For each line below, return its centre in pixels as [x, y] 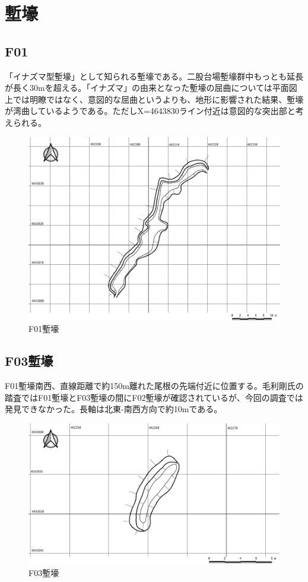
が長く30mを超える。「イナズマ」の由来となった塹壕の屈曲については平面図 [151, 88]
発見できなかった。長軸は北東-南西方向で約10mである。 [114, 409]
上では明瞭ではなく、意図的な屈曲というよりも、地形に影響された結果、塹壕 [154, 99]
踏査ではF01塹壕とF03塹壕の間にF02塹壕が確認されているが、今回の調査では [154, 397]
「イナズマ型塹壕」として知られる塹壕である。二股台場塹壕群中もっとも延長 [154, 76]
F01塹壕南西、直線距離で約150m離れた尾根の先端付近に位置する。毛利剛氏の [154, 386]
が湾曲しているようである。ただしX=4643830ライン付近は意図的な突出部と [150, 111]
